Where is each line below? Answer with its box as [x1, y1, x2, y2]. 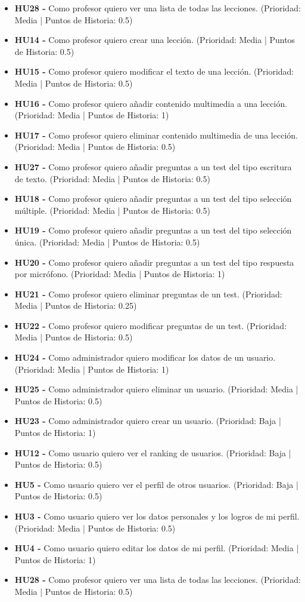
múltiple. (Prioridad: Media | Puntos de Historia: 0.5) [14, 204, 210, 216]
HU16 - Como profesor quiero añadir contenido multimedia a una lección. [14, 97, 288, 109]
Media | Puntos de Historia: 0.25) [14, 299, 137, 312]
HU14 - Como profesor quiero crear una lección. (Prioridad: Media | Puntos [14, 33, 295, 46]
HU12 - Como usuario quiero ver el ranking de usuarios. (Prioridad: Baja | [14, 446, 291, 459]
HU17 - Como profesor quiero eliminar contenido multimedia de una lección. [14, 128, 298, 141]
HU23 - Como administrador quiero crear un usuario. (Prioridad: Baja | [14, 414, 281, 427]
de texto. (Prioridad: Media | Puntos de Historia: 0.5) [14, 172, 210, 185]
